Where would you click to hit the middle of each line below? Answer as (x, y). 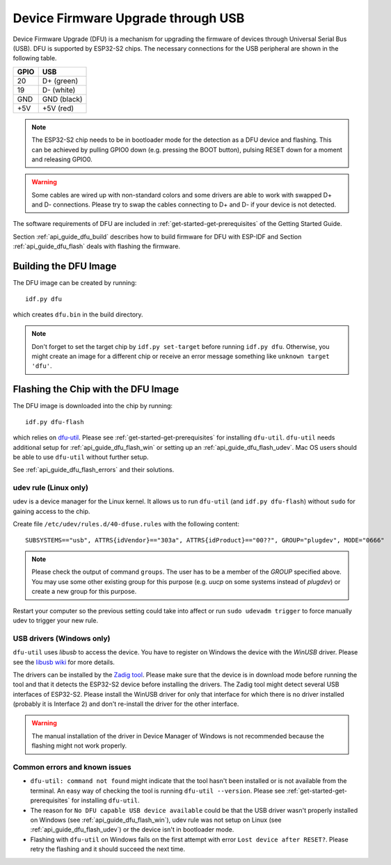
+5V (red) (58, 108)
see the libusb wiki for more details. (64, 662)
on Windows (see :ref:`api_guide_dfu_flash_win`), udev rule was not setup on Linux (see (156, 820)
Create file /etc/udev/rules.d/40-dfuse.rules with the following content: (126, 524)
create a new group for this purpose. (84, 592)
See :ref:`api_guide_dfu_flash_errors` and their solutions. (94, 470)
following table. (35, 58)
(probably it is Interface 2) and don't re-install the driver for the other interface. (126, 704)
